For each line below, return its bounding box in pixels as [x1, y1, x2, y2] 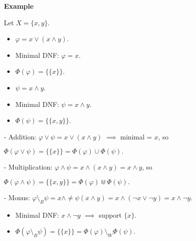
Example [4, 1, 34, 11]
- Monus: [4, 192, 30, 202]
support [98, 209, 122, 220]
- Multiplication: [4, 162, 52, 172]
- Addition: [4, 131, 36, 141]
